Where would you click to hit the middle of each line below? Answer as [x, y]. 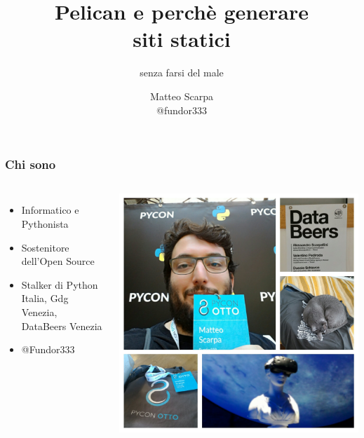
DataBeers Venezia [62, 326]
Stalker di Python [60, 284]
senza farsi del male [182, 73]
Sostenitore [45, 247]
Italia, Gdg [45, 298]
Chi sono [31, 164]
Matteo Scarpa [182, 96]
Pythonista [45, 223]
